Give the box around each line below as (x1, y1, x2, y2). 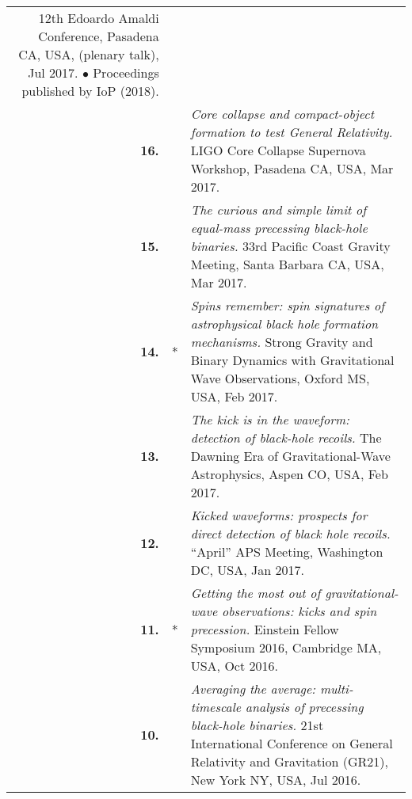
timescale (190, 698, 242, 716)
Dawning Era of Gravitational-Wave (190, 447, 391, 465)
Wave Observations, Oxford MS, (190, 369, 370, 387)
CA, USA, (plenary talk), (18, 45, 159, 63)
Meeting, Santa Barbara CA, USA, (190, 255, 384, 273)
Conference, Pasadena (38, 27, 159, 45)
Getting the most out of (190, 584, 321, 602)
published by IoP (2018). (21, 82, 159, 100)
